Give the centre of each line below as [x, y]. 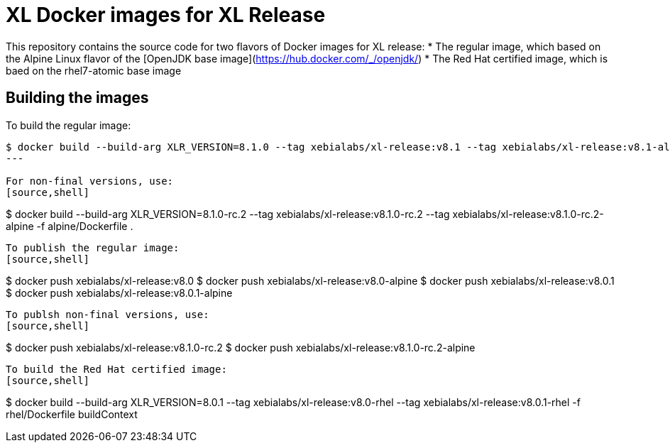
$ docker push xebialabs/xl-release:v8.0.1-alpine [119, 293]
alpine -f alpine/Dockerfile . [70, 226]
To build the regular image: [68, 125]
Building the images [77, 98]
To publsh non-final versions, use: [108, 314]
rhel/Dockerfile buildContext [72, 414]
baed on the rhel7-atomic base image [94, 70]
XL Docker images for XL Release [166, 15]
